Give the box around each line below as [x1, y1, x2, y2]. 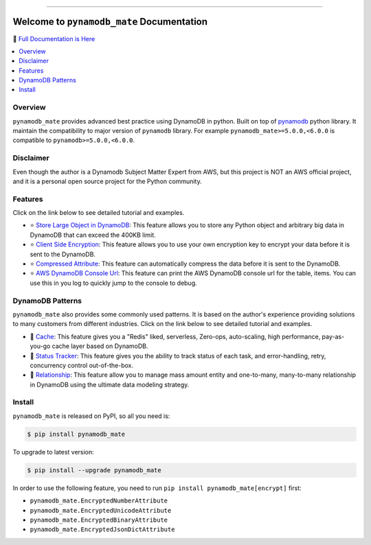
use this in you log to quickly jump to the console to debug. [30, 279, 197, 287]
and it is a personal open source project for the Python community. [12, 177, 202, 185]
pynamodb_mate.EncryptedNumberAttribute [30, 497, 168, 505]
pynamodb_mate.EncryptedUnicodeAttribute [30, 507, 172, 514]
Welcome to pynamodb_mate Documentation [12, 16, 208, 27]
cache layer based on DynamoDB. [52, 342, 148, 350]
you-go [30, 342, 51, 350]
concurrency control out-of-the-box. [30, 361, 134, 369]
